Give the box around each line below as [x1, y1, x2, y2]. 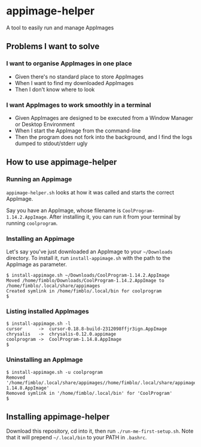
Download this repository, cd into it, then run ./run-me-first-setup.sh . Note [6, 427, 194, 435]
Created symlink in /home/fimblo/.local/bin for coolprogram [6, 288, 162, 294]
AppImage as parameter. [6, 261, 67, 268]
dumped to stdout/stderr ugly [14, 140, 88, 147]
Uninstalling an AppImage [6, 355, 83, 364]
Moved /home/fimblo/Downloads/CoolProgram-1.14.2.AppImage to [6, 277, 165, 283]
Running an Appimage [6, 175, 72, 183]
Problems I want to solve [6, 41, 100, 52]
